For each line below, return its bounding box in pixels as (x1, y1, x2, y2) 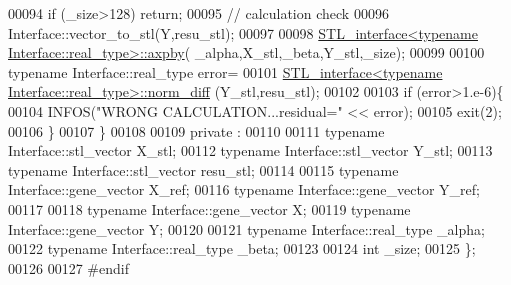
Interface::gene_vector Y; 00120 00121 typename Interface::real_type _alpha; (8, 218, 485, 239)
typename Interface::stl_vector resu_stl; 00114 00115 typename (8, 159, 399, 180)
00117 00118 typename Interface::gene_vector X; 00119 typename (8, 198, 411, 219)
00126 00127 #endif (8, 257, 129, 278)
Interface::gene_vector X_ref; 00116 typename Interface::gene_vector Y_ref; (8, 179, 480, 200)
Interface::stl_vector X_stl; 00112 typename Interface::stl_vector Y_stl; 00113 (8, 140, 493, 161)
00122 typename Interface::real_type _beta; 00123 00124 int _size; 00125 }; (8, 238, 476, 259)
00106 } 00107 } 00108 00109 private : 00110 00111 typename (8, 120, 385, 141)
